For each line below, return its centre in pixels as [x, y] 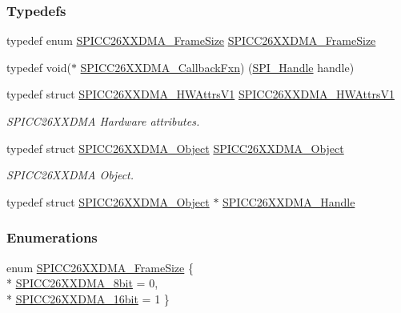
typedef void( [39, 67]
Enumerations [52, 237]
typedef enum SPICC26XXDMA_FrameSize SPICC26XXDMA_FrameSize [191, 40]
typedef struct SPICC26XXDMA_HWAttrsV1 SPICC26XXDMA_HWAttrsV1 [200, 94]
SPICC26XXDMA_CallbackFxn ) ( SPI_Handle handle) [217, 67]
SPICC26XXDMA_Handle [289, 201]
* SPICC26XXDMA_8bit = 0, [82, 283]
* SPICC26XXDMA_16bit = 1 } [88, 298]
